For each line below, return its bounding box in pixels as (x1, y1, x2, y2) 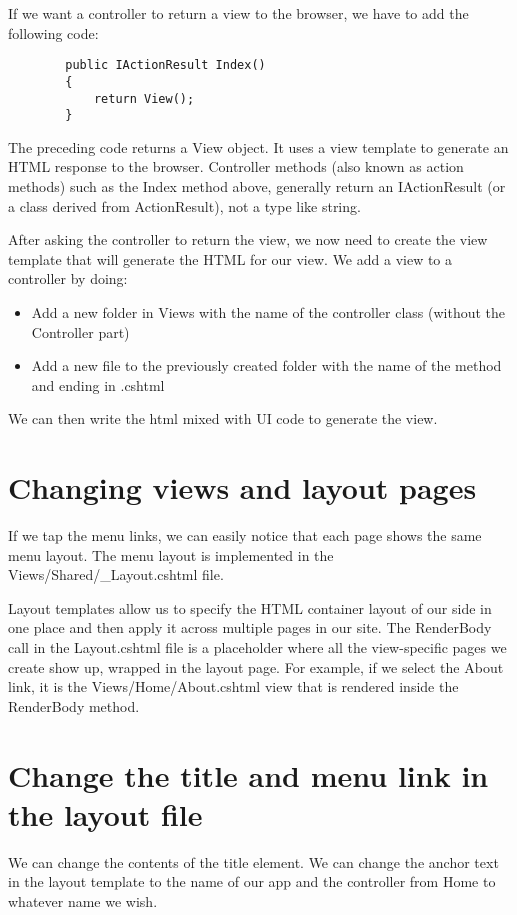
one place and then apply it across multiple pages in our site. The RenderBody (8, 617, 492, 638)
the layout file (8, 793, 203, 834)
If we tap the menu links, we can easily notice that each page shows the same (8, 525, 482, 546)
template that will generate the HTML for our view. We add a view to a (8, 248, 453, 269)
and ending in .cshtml (31, 374, 165, 395)
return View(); (93, 91, 195, 106)
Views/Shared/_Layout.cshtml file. (8, 564, 224, 585)
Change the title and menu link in (8, 754, 489, 795)
